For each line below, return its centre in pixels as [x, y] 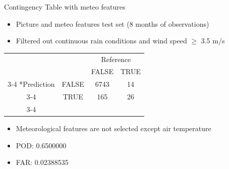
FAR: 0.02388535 [42, 162]
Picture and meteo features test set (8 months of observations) [112, 23]
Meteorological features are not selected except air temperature [113, 128]
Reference [116, 59]
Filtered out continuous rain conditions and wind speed [101, 41]
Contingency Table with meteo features [65, 7]
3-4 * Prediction [31, 84]
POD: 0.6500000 [41, 145]
